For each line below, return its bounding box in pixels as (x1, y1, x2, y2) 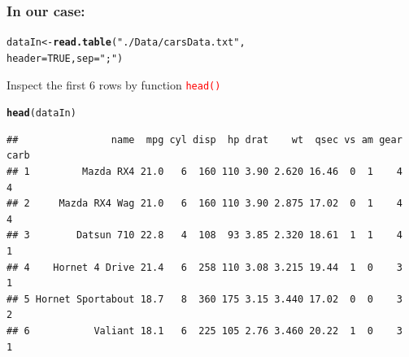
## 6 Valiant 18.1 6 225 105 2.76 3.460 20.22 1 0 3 (7, 324, 402, 337)
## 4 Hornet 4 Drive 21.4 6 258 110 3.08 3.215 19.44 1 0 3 (7, 261, 402, 273)
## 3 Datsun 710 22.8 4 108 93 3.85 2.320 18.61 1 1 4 (7, 229, 402, 242)
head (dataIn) (7, 107, 76, 120)
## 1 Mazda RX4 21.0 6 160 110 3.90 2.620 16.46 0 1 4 (7, 166, 402, 178)
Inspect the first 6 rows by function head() (7, 76, 221, 93)
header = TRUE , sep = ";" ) (7, 52, 124, 64)
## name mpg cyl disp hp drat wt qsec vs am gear (7, 133, 402, 146)
